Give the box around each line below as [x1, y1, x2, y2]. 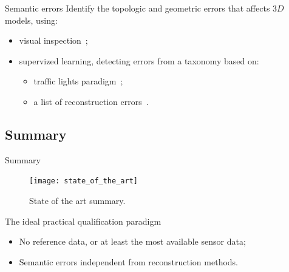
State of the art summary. [29, 194, 126, 207]
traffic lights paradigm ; [33, 75, 123, 87]
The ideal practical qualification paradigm [5, 214, 161, 227]
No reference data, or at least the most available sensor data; [19, 235, 246, 248]
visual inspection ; [19, 34, 88, 47]
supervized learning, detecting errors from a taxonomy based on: [19, 54, 259, 67]
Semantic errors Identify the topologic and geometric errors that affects [5, 2, 270, 14]
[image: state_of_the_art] [29, 177, 138, 186]
